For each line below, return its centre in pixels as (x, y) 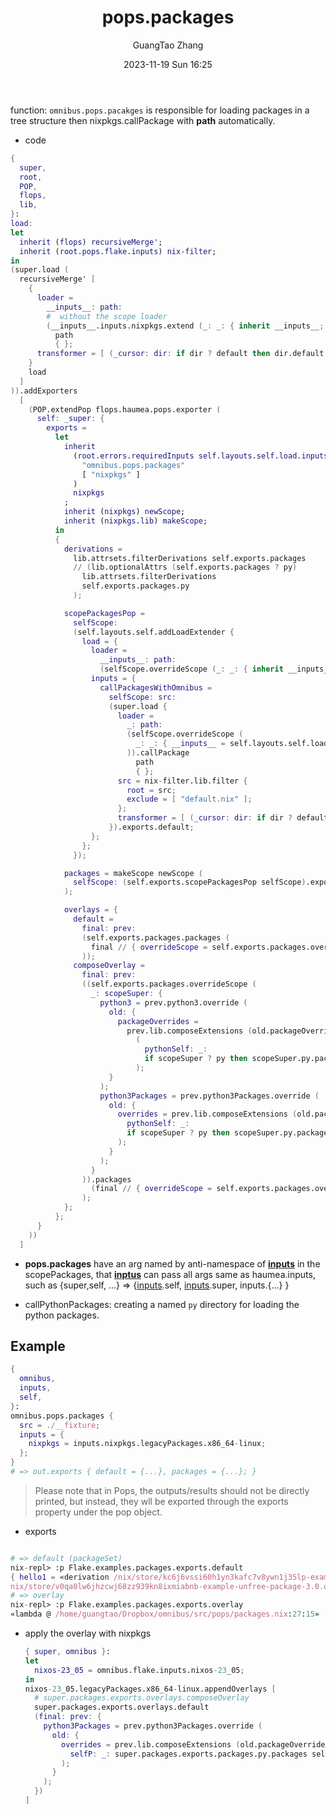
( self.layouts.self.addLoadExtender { (154, 632)
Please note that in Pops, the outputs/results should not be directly (172, 1490)
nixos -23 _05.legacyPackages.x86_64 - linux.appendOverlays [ (150, 1689)
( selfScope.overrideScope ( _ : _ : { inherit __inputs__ (216, 669)
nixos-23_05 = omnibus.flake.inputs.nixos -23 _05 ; (139, 1670)
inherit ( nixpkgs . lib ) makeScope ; (135, 521)
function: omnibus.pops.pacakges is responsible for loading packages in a (160, 110)
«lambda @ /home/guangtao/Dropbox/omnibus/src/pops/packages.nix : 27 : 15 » (165, 1614)
